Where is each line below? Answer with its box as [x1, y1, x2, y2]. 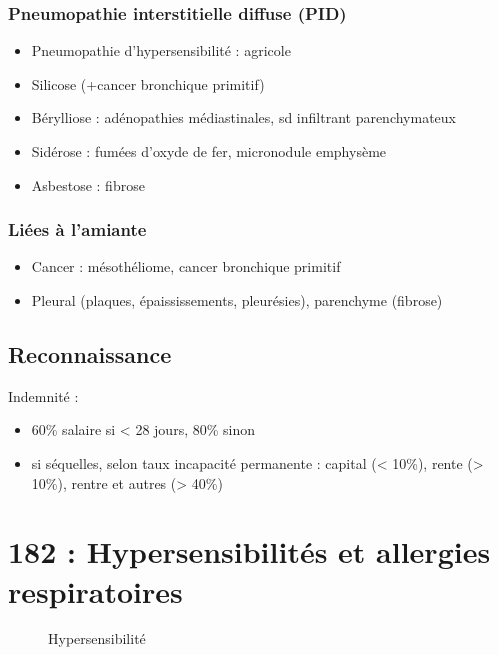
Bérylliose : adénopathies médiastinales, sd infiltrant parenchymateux [31, 107, 457, 128]
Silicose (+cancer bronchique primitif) [31, 73, 265, 94]
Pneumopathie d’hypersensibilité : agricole [31, 40, 291, 61]
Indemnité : [8, 385, 79, 406]
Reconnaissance [8, 338, 172, 369]
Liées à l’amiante [8, 217, 147, 242]
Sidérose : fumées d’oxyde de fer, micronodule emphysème [31, 141, 387, 161]
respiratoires [8, 570, 183, 611]
